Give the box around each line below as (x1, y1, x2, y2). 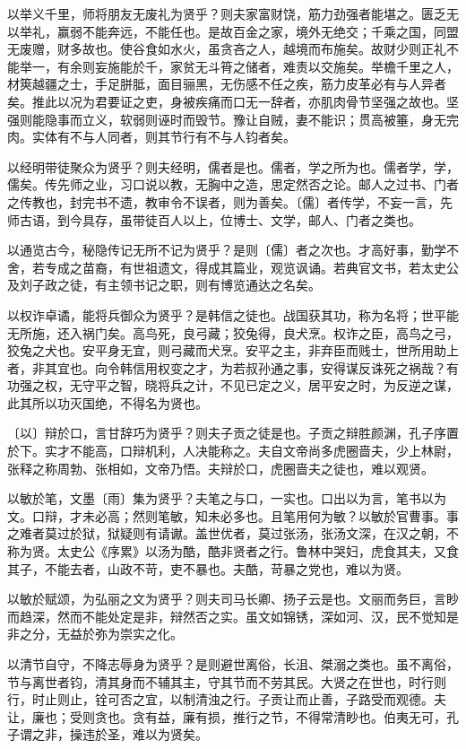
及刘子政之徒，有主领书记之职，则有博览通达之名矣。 (7, 275, 321, 294)
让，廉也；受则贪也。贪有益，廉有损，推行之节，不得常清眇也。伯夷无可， (7, 707, 446, 726)
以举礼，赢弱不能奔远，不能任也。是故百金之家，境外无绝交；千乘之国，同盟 (7, 22, 459, 40)
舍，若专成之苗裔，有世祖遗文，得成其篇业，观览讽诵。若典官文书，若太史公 (7, 257, 459, 276)
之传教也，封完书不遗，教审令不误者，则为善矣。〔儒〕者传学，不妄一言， (7, 192, 440, 211)
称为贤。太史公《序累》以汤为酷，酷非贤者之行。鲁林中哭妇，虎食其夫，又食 (7, 542, 459, 561)
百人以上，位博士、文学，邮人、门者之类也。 (157, 210, 421, 229)
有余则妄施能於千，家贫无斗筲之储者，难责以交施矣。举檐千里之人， (56, 57, 459, 75)
